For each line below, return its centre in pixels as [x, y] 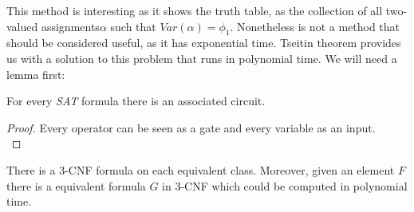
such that [133, 26]
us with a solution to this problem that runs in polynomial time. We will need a [202, 58]
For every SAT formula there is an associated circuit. [136, 101]
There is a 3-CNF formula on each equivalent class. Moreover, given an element [201, 169]
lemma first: [36, 74]
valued [22, 26]
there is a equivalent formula [76, 185]
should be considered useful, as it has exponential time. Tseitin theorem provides [204, 43]
